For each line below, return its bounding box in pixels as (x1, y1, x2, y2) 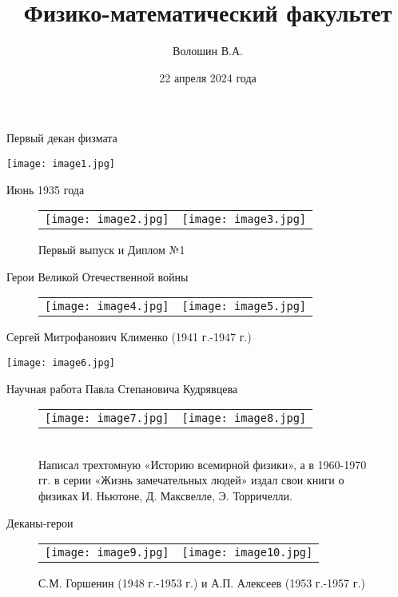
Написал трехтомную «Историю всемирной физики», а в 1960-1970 (38, 456, 367, 472)
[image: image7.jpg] (45, 412, 169, 425)
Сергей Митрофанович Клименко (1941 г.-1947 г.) (6, 328, 252, 345)
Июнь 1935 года (6, 181, 85, 197)
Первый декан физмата (6, 129, 117, 146)
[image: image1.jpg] (6, 157, 116, 169)
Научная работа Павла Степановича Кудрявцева (6, 380, 238, 396)
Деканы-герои (6, 514, 74, 531)
